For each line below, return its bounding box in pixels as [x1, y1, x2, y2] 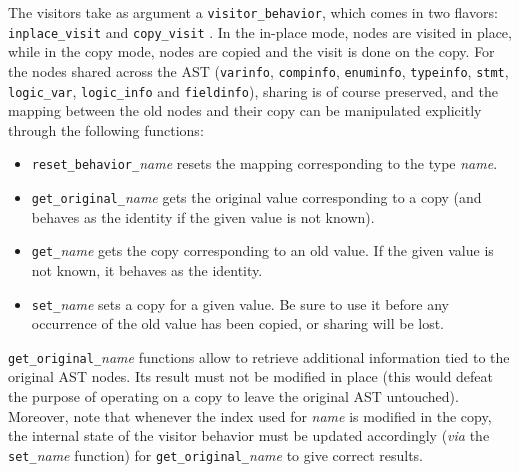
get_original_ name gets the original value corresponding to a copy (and [31, 187, 482, 208]
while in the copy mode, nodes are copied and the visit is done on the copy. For [8, 41, 495, 62]
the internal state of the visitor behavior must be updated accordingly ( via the [8, 425, 490, 446]
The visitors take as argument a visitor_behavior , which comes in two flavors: [8, 2, 498, 22]
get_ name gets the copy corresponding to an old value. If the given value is [31, 240, 494, 261]
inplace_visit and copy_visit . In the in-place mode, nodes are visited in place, [8, 21, 512, 42]
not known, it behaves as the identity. [31, 259, 263, 280]
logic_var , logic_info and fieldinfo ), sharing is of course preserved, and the [8, 80, 498, 101]
